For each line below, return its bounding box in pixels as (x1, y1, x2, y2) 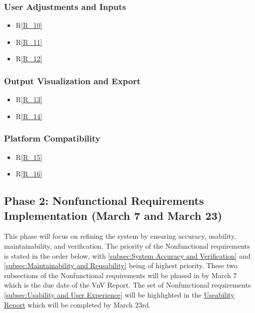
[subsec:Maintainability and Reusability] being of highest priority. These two (4, 260, 238, 271)
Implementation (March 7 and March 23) (4, 207, 223, 223)
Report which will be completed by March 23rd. (4, 299, 151, 310)
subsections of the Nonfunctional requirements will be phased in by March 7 (4, 270, 237, 280)
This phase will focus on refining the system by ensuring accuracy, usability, (4, 231, 237, 241)
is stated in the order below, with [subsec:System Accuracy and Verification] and (4, 250, 251, 261)
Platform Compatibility (4, 132, 101, 145)
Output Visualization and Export (4, 74, 141, 87)
